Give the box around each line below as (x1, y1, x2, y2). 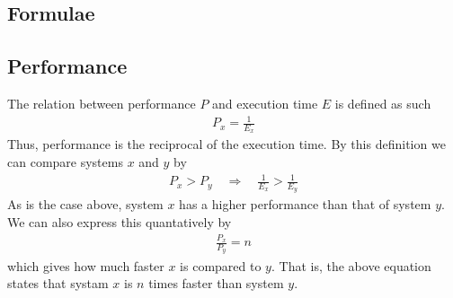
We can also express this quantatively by (7, 212, 232, 231)
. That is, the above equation (271, 256, 431, 275)
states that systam (7, 274, 109, 293)
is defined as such (334, 93, 431, 112)
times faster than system (148, 274, 284, 293)
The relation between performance (7, 93, 196, 112)
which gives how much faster (7, 256, 164, 275)
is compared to (180, 256, 262, 275)
